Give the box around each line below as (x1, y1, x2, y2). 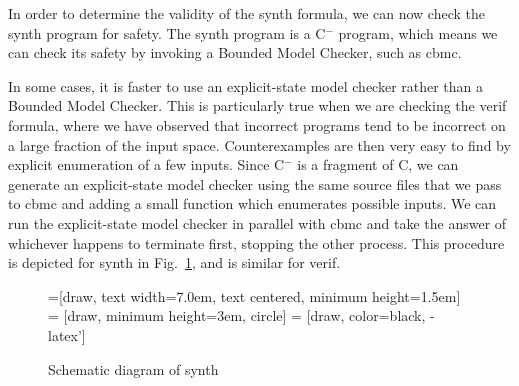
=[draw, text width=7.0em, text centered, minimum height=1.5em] (48, 285, 461, 306)
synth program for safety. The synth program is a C (8, 22, 326, 43)
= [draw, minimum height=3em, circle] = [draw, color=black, (48, 305, 426, 326)
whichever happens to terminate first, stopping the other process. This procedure (8, 232, 505, 253)
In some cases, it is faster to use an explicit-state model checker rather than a (8, 75, 484, 96)
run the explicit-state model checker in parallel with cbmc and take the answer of (8, 212, 507, 233)
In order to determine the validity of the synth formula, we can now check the (8, 3, 485, 23)
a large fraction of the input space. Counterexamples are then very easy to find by (8, 134, 511, 155)
